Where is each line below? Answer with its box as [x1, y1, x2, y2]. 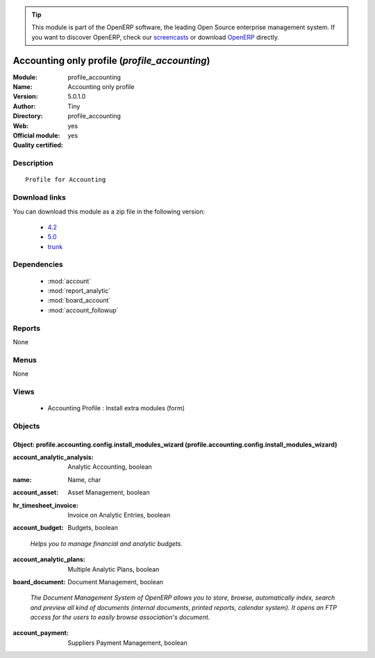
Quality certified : [12, 141, 64, 150]
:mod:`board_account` [47, 296, 111, 305]
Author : [12, 102, 36, 111]
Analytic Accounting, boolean [67, 463, 152, 471]
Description [12, 159, 53, 168]
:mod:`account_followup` [47, 306, 119, 314]
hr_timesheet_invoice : [12, 501, 79, 509]
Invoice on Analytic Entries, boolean [67, 511, 170, 519]
